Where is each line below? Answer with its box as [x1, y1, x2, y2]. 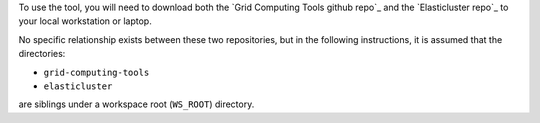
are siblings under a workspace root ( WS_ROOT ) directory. [18, 98, 255, 110]
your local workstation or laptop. [18, 15, 152, 27]
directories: [18, 48, 66, 60]
